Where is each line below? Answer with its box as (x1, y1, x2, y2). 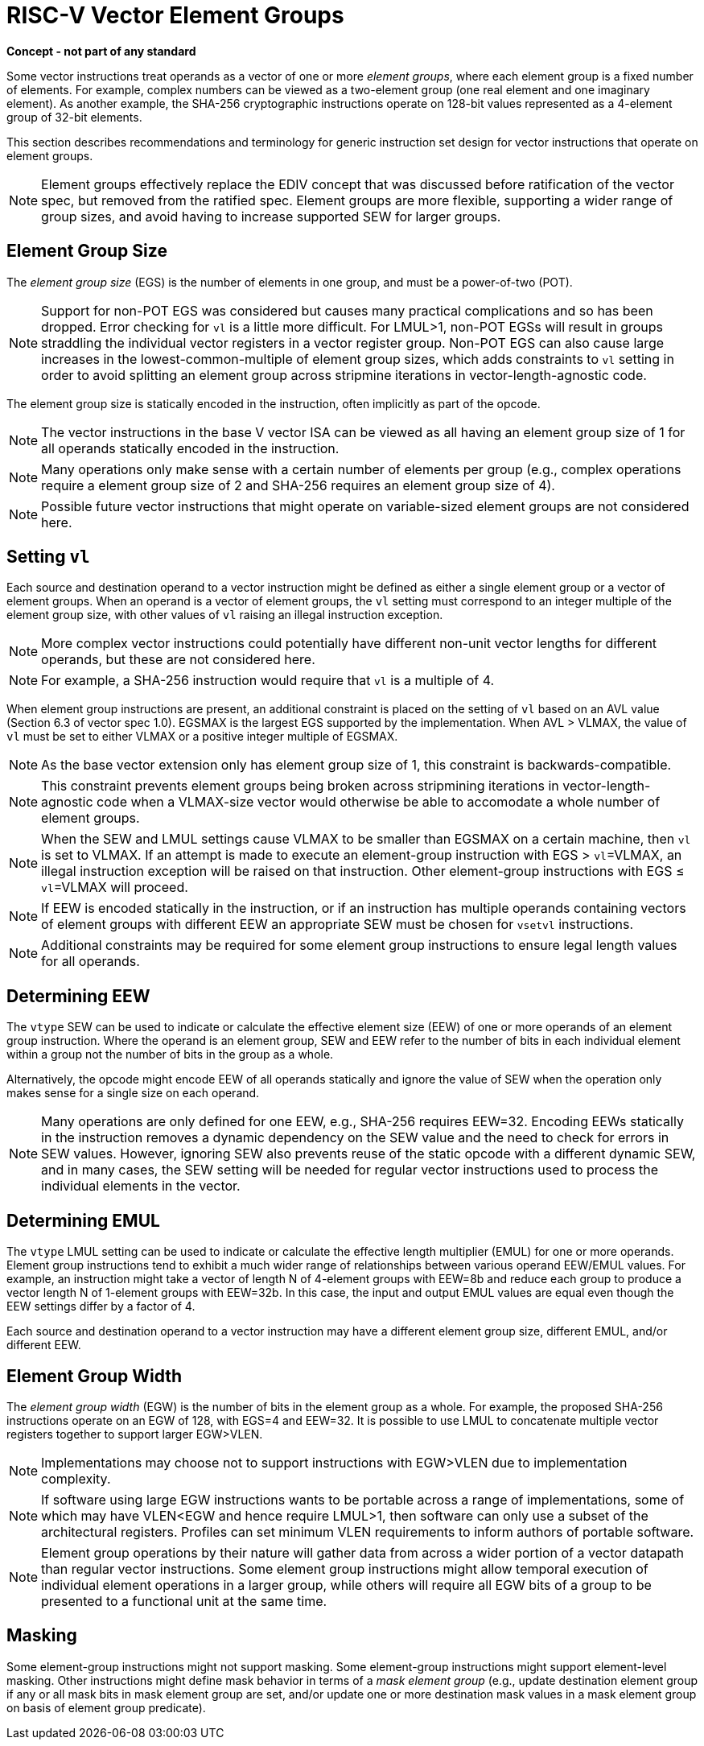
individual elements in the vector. (41, 1178, 241, 1195)
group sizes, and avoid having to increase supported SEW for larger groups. (41, 208, 501, 225)
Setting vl (6, 547, 90, 568)
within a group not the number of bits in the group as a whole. (6, 1047, 334, 1062)
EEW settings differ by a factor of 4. (6, 1299, 196, 1314)
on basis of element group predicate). (6, 1700, 206, 1715)
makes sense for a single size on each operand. (6, 1086, 260, 1100)
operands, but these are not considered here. (41, 651, 315, 668)
